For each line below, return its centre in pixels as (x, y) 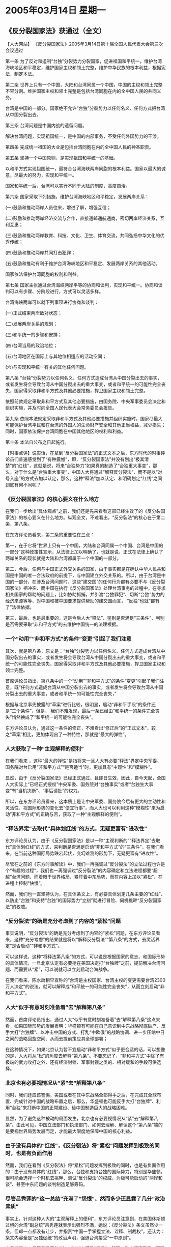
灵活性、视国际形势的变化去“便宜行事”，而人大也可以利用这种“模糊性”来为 (83, 807)
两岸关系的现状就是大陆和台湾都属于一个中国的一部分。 (63, 558)
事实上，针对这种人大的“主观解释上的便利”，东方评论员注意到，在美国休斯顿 (85, 1219)
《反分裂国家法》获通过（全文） (55, 31)
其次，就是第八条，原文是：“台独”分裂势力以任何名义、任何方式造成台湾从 (83, 651)
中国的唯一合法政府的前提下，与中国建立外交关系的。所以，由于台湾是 (88, 575)
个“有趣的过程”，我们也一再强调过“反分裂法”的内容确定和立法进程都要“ (79, 871)
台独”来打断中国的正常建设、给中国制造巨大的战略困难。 (71, 1108)
